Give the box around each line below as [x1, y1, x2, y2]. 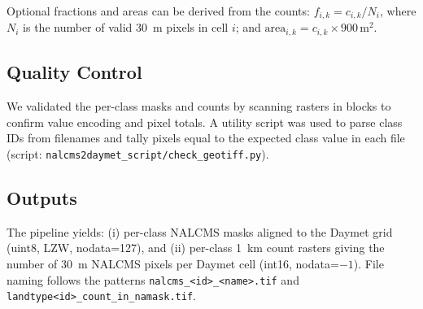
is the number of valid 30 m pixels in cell [23, 19, 229, 36]
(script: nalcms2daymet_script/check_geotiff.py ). [7, 145, 269, 162]
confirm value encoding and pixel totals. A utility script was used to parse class [7, 113, 403, 130]
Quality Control [7, 59, 142, 85]
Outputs [7, 185, 77, 210]
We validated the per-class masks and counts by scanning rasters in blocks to [7, 98, 391, 115]
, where [379, 2, 416, 19]
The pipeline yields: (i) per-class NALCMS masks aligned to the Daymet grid [7, 223, 393, 240]
